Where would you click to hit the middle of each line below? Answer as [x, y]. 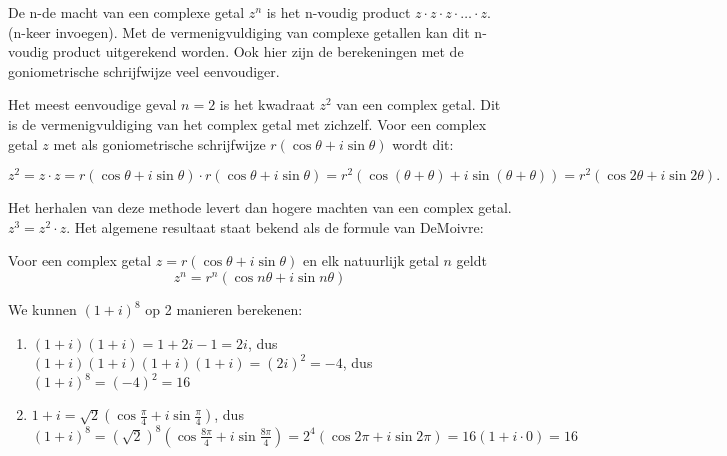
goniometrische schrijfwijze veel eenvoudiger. [144, 70]
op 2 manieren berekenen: [224, 309]
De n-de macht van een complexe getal [126, 12]
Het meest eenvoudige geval [92, 104]
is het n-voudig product [338, 12]
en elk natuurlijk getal [371, 260]
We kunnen [42, 309]
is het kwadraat [267, 104]
